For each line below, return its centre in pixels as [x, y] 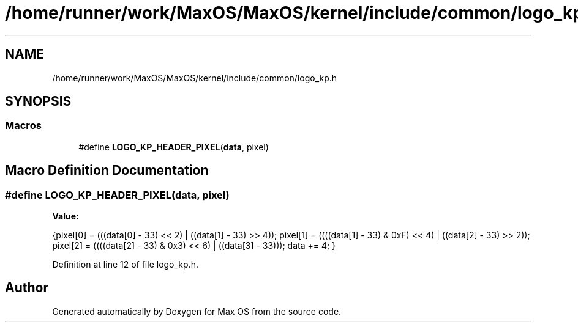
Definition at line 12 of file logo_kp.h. [125, 265]
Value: [66, 216]
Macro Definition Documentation [107, 171]
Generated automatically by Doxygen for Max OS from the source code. [197, 311]
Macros [23, 126]
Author [27, 288]
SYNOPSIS [38, 101]
